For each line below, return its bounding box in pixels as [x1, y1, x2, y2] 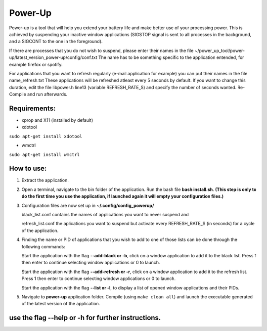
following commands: [21, 243, 65, 249]
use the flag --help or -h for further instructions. [9, 314, 161, 322]
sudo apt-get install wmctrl [9, 151, 80, 157]
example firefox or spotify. [9, 61, 63, 67]
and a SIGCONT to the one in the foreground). [9, 39, 103, 45]
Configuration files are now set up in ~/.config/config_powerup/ [21, 202, 154, 208]
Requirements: [9, 104, 56, 112]
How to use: [9, 164, 47, 173]
